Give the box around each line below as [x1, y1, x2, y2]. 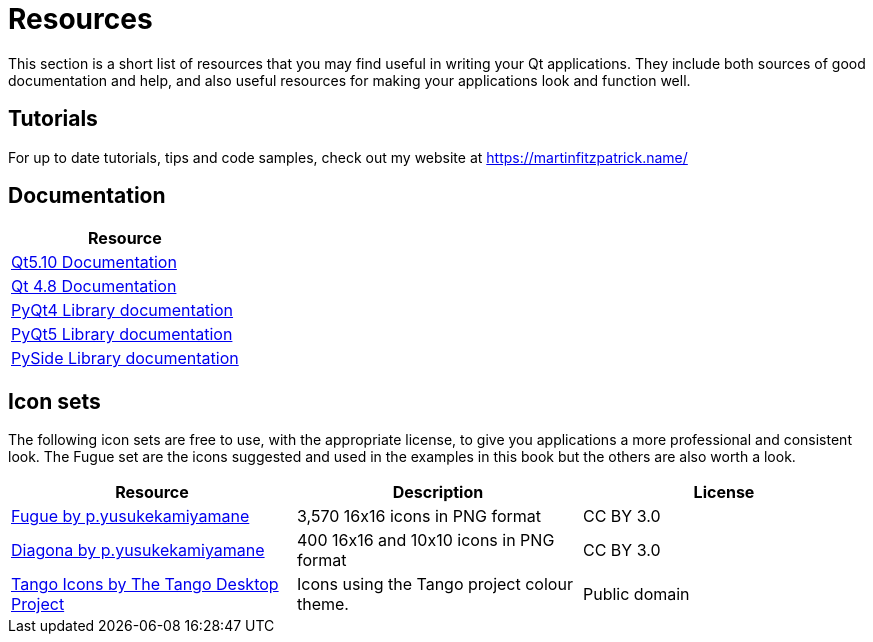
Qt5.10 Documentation [11, 252, 177, 273]
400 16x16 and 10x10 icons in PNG [296, 530, 555, 551]
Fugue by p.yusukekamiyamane [11, 506, 250, 527]
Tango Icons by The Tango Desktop [11, 574, 279, 595]
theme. [296, 594, 349, 615]
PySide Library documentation [11, 348, 239, 369]
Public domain [582, 584, 690, 605]
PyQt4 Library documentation [11, 300, 234, 321]
